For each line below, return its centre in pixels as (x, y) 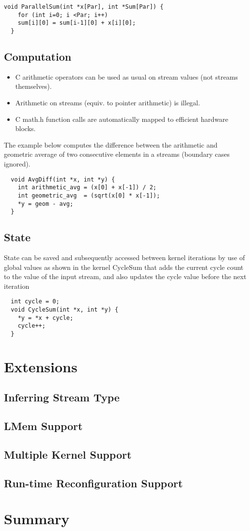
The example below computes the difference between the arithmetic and (111, 144)
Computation (38, 57)
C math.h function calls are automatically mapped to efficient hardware (122, 119)
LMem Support (43, 426)
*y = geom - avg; (46, 204)
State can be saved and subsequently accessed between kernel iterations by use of (125, 257)
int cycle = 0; (35, 302)
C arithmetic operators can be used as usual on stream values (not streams (127, 76)
